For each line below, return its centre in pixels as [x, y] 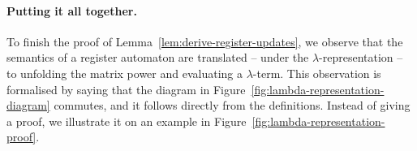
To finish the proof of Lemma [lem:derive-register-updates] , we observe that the [205, 41]
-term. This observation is [317, 73]
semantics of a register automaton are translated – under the [158, 57]
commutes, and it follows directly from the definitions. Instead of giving [232, 105]
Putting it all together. [72, 10]
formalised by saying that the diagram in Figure [126, 89]
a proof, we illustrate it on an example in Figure [127, 121]
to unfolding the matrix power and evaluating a [125, 73]
